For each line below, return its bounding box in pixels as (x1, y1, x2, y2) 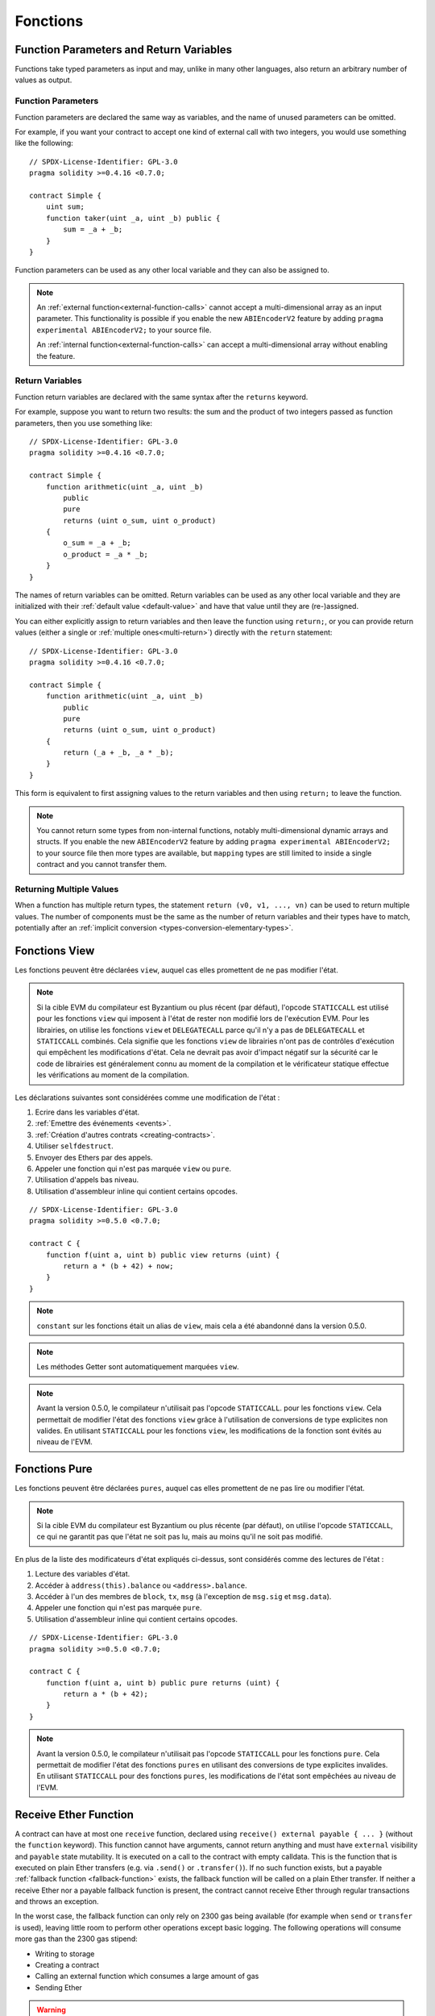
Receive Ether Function (14, 1807, 135, 1822)
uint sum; (45, 202, 85, 211)
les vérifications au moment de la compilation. (36, 1070, 189, 1080)
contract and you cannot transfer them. (36, 860, 168, 869)
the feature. (36, 351, 76, 360)
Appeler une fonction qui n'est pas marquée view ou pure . (35, 1164, 232, 1173)
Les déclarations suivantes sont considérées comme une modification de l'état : (14, 1093, 280, 1102)
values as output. (14, 75, 72, 85)
